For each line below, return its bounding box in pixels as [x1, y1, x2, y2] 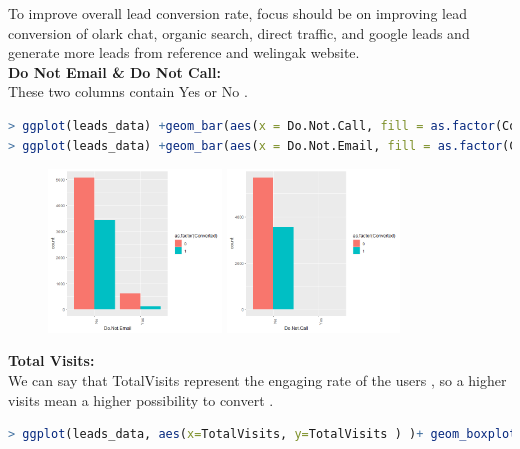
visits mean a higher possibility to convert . [8, 389, 274, 410]
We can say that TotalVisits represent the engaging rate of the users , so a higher [8, 370, 507, 391]
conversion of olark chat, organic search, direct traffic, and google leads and [8, 22, 470, 43]
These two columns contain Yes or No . [8, 81, 248, 102]
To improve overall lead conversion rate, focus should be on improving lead [8, 3, 467, 23]
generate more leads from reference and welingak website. [8, 42, 360, 63]
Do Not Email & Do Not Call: [8, 61, 221, 82]
